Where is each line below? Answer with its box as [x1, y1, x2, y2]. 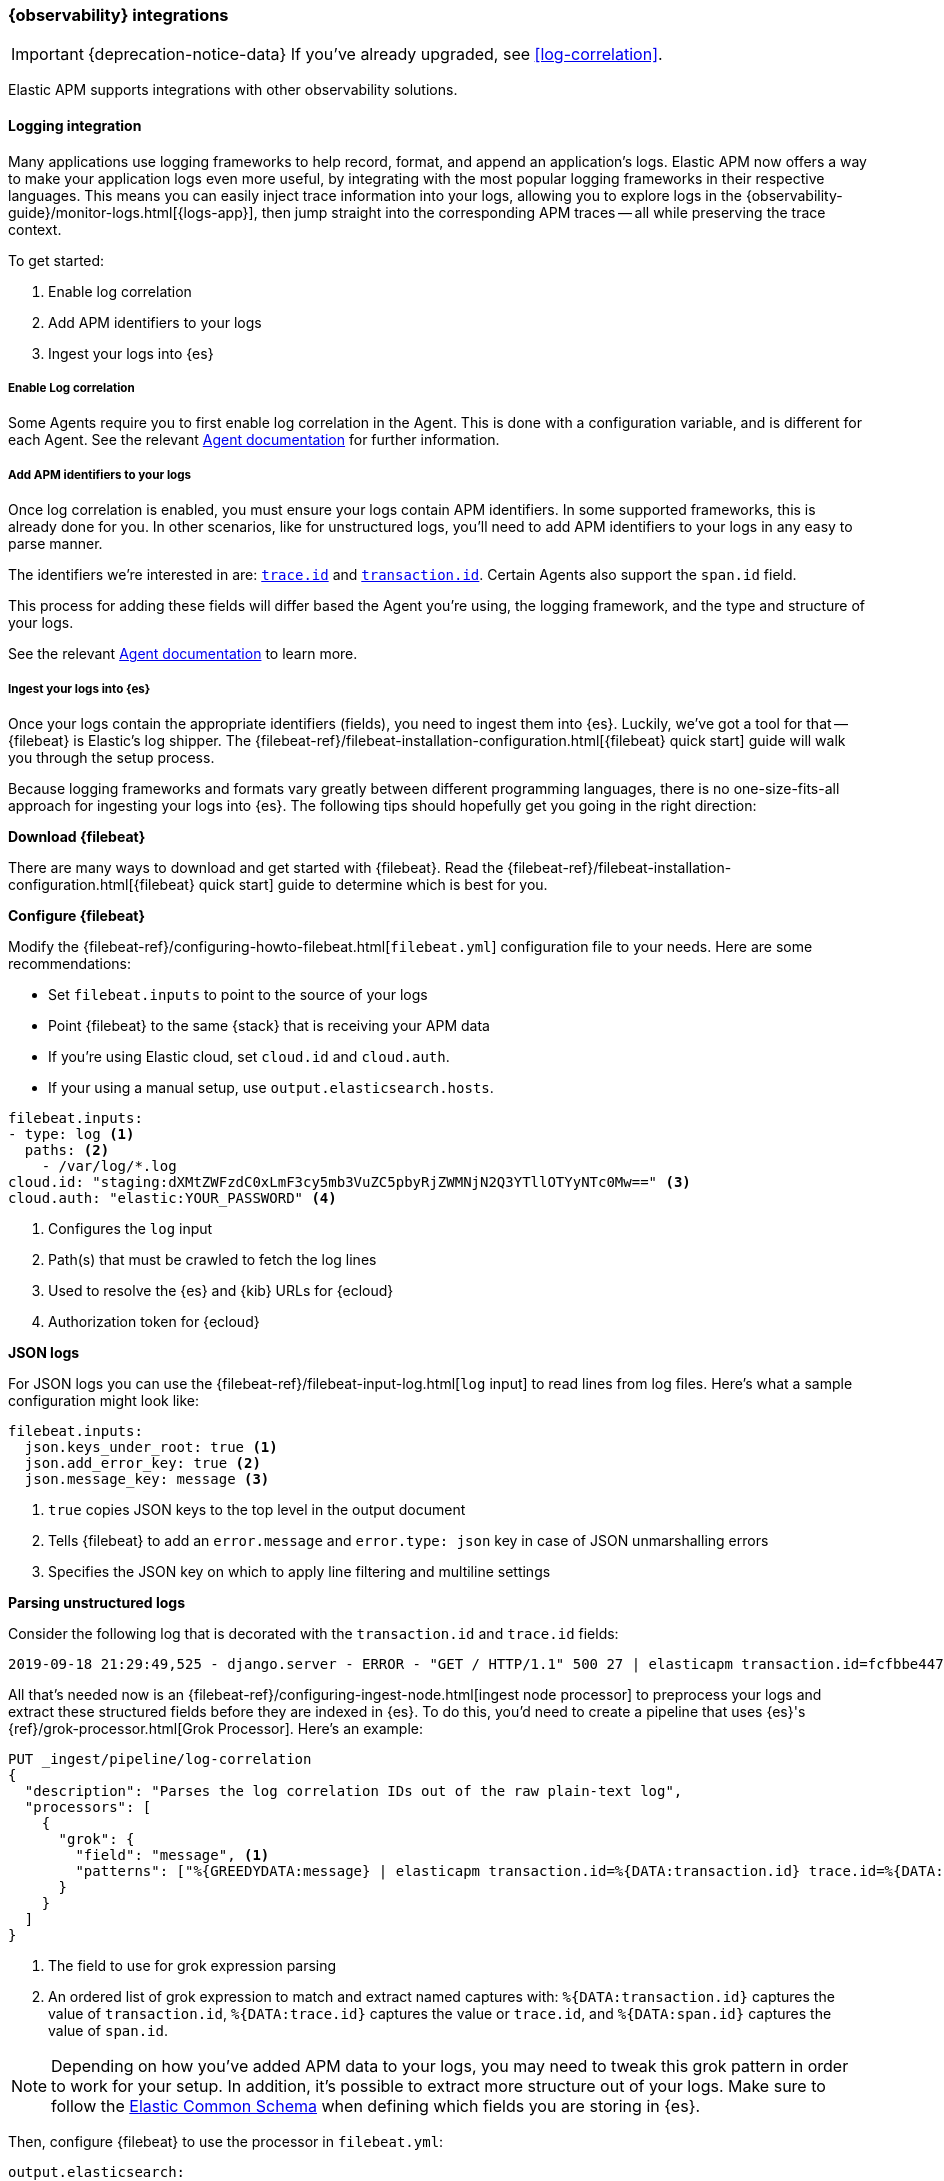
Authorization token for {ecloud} [48, 1312, 260, 1330]
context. [8, 220, 62, 238]
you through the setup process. [8, 748, 215, 766]
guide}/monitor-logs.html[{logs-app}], [8, 203, 258, 221]
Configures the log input [48, 1219, 213, 1237]
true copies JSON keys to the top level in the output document [48, 1500, 466, 1518]
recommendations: [8, 954, 132, 972]
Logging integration [8, 116, 142, 134]
